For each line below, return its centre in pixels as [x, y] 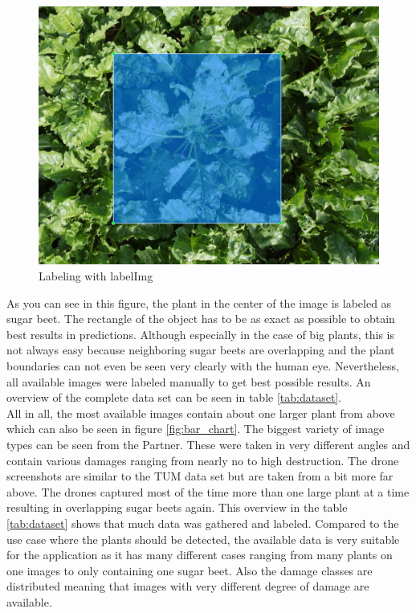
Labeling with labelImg [96, 276]
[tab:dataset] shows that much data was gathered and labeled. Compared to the [203, 523]
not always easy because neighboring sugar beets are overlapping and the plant [201, 350]
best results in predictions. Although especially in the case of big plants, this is [200, 334]
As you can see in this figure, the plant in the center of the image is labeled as [199, 302]
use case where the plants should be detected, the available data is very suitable [203, 539]
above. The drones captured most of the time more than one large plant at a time [208, 491]
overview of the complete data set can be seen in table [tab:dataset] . [174, 397]
